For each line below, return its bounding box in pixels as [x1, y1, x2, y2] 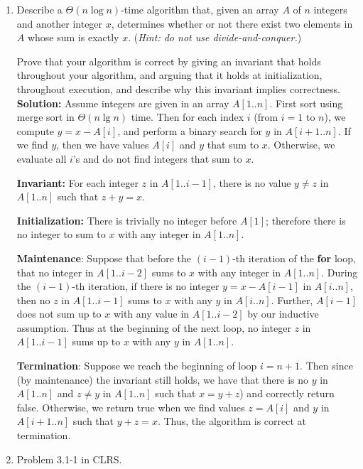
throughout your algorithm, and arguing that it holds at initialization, [16, 68, 323, 82]
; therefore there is [266, 212, 346, 227]
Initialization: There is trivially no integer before [16, 212, 237, 227]
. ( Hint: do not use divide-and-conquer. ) [128, 30, 302, 45]
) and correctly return [239, 386, 335, 401]
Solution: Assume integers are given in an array [16, 95, 229, 110]
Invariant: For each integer [16, 175, 139, 190]
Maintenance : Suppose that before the [16, 250, 192, 265]
